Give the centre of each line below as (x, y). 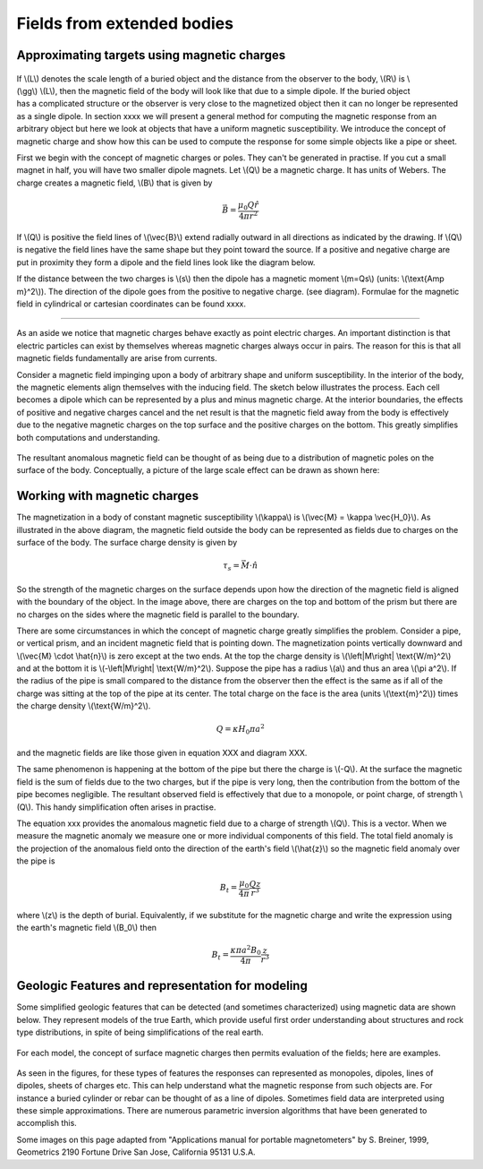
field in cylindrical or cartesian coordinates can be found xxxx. (131, 304)
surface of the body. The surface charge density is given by (127, 543)
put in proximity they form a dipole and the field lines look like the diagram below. (166, 262)
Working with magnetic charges (108, 496)
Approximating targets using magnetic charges (151, 55)
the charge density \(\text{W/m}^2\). (84, 706)
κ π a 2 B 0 (246, 950)
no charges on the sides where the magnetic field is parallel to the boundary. (158, 615)
